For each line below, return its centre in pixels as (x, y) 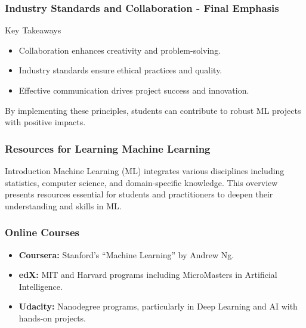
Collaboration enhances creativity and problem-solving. (120, 50)
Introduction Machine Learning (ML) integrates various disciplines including (145, 171)
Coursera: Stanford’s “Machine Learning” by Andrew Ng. (126, 254)
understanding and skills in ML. (63, 205)
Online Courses (42, 232)
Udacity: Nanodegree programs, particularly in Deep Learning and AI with (158, 306)
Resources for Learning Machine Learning (108, 148)
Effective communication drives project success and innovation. (134, 90)
